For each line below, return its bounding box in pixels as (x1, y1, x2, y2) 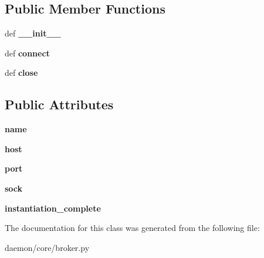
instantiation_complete (5, 202, 101, 214)
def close (5, 66, 38, 79)
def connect (5, 46, 50, 59)
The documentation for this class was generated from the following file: (5, 222, 260, 234)
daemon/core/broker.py (5, 241, 90, 253)
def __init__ (5, 27, 61, 39)
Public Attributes (5, 95, 114, 113)
